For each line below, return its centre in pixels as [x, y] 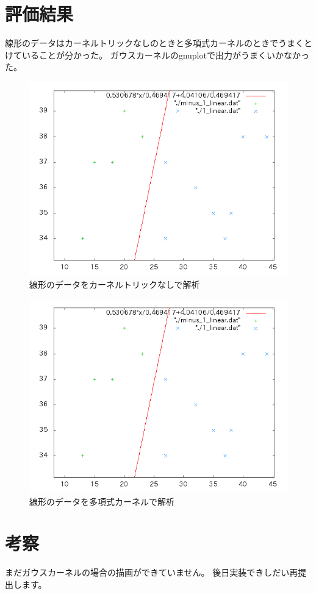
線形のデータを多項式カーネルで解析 [102, 501]
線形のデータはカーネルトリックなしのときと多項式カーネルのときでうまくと [159, 43]
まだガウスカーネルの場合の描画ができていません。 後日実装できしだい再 [152, 572]
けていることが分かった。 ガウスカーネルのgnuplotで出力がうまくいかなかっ [157, 55]
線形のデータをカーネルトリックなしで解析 [115, 284]
